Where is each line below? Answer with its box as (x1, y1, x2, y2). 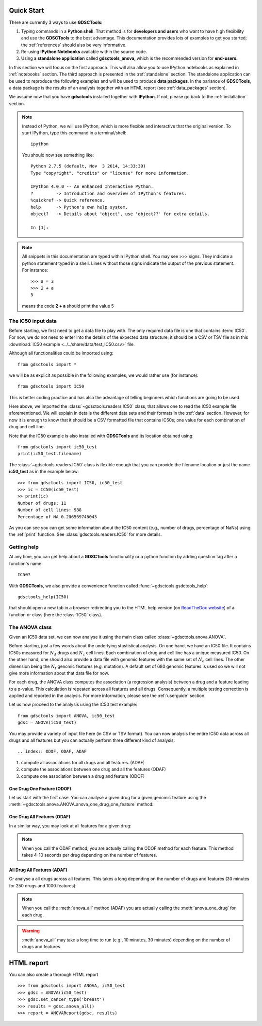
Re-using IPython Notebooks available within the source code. (21, 49, 147, 55)
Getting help (9, 544, 39, 550)
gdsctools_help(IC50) (17, 594, 69, 600)
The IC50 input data (9, 317, 57, 324)
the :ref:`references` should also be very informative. (21, 42, 127, 48)
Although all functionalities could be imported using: (9, 350, 114, 356)
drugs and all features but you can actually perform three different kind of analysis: (9, 737, 175, 743)
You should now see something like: (22, 152, 94, 158)
